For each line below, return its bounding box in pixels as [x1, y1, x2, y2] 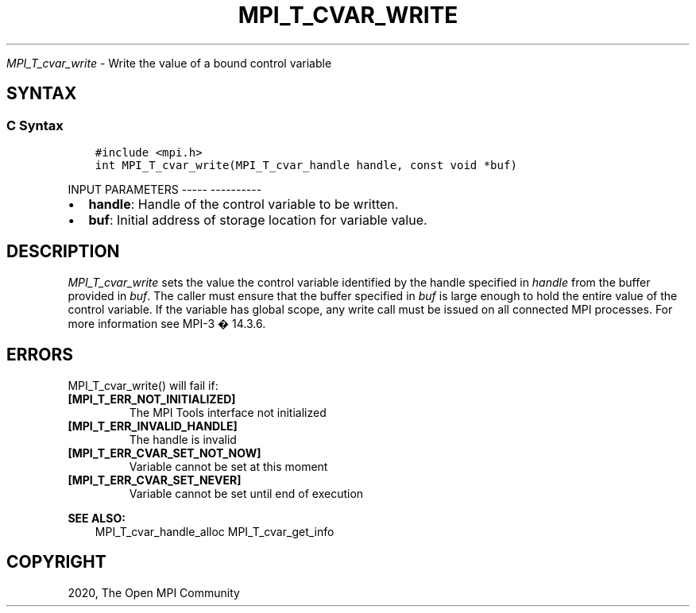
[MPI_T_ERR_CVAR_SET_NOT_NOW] [68, 445, 261, 460]
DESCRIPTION [6, 241, 120, 262]
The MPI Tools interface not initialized [129, 405, 327, 419]
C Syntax [6, 117, 64, 133]
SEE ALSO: [68, 511, 126, 525]
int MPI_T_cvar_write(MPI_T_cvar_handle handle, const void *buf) [95, 158, 517, 172]
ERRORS [6, 345, 74, 365]
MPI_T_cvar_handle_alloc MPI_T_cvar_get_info [95, 524, 334, 538]
